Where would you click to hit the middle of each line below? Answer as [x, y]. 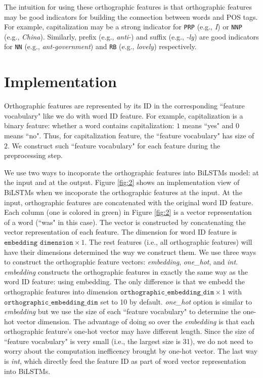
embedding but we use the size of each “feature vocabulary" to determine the [122, 311]
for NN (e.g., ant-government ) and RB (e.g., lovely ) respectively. [100, 46]
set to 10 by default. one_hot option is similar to [176, 301]
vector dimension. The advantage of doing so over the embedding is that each [136, 321]
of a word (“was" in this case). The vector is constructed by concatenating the [125, 222]
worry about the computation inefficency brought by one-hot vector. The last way [131, 351]
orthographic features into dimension [61, 291]
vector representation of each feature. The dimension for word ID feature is [120, 232]
